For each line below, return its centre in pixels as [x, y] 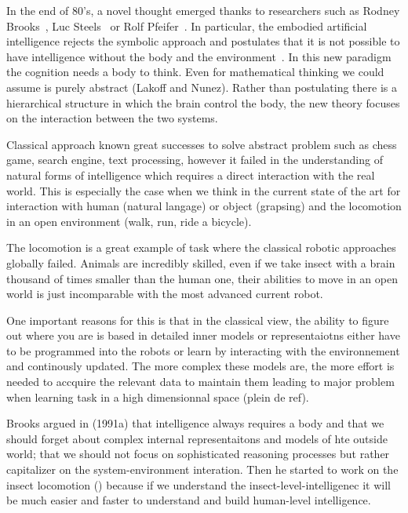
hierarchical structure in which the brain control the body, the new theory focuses [203, 102]
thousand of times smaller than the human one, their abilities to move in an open [202, 278]
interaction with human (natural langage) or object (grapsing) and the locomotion [204, 206]
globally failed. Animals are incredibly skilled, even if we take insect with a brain [201, 262]
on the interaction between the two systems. [112, 118]
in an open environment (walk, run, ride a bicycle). [129, 221]
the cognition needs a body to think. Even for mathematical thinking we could [195, 72]
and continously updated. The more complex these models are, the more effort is [200, 366]
